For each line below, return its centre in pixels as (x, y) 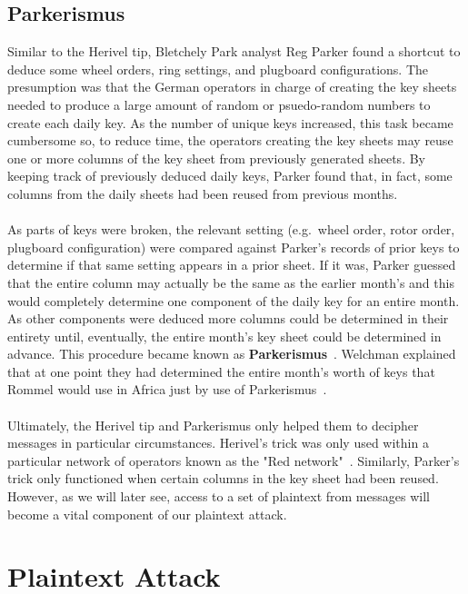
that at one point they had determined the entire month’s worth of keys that (221, 371)
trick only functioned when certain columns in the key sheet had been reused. (223, 478)
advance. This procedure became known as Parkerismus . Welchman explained (232, 354)
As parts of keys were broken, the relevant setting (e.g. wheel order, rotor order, (231, 229)
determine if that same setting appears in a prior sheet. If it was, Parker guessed (232, 265)
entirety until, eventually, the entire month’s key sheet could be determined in (224, 336)
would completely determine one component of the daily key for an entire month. (234, 300)
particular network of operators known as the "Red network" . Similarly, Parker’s (234, 460)
